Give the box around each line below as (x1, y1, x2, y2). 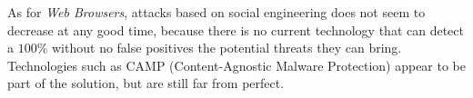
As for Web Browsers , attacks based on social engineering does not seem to (7, 3, 426, 21)
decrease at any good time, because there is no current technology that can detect (7, 20, 464, 39)
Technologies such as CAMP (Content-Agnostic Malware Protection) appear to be (7, 55, 467, 74)
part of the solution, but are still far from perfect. (7, 73, 285, 93)
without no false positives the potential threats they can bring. (52, 38, 402, 57)
